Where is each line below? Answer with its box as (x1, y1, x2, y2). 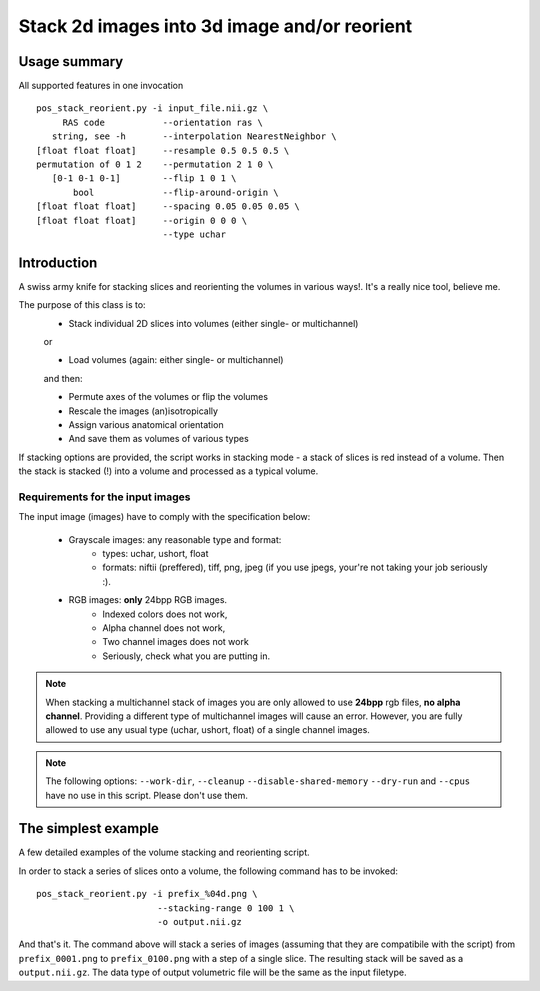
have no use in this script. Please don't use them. (45, 789, 249, 801)
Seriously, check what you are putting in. (102, 650, 270, 662)
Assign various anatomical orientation (68, 419, 224, 430)
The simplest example (18, 820, 160, 837)
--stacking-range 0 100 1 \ (156, 902, 295, 914)
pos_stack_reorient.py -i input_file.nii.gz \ (36, 103, 269, 114)
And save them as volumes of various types (68, 433, 249, 445)
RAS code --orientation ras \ (62, 116, 264, 128)
